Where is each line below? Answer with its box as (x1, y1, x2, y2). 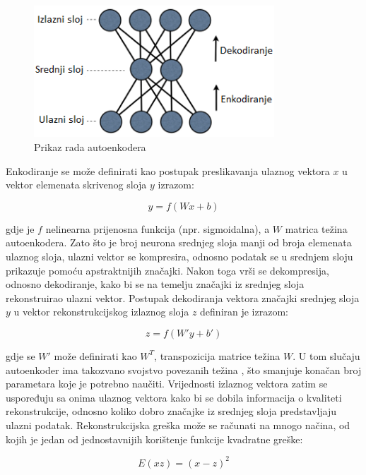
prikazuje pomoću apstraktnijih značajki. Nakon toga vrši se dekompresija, (6, 263, 329, 277)
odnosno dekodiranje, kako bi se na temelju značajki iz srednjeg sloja (6, 277, 305, 291)
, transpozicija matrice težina (154, 348, 281, 363)
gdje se (6, 348, 35, 363)
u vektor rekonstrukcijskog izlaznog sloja (13, 304, 189, 319)
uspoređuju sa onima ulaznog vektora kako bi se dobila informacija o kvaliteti (6, 390, 342, 404)
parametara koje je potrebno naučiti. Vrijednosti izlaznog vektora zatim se (6, 376, 328, 391)
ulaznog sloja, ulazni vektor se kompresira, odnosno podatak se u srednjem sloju (6, 248, 353, 263)
